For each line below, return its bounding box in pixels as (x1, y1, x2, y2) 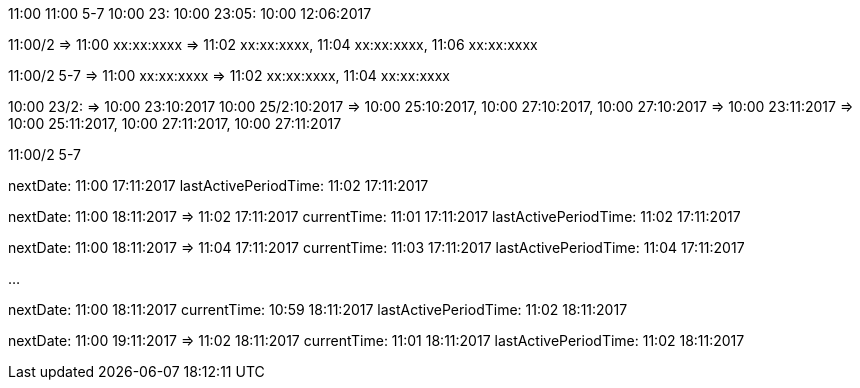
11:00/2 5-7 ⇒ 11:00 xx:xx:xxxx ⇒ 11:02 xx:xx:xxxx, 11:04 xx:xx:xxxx (8, 67, 451, 84)
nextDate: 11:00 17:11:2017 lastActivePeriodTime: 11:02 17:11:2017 (8, 177, 429, 194)
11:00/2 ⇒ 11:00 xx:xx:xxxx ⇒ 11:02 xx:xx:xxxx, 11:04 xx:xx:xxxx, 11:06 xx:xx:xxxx (8, 36, 538, 53)
